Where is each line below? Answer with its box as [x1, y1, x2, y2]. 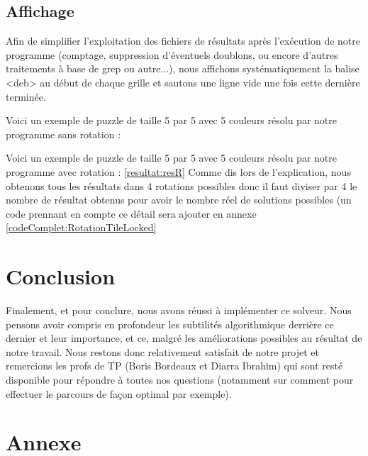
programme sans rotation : [6, 126, 121, 141]
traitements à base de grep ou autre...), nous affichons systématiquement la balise [6, 61, 359, 76]
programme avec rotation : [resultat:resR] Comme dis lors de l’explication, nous [6, 164, 351, 179]
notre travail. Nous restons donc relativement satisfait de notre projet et [6, 344, 319, 359]
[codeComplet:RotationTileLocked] [6, 220, 157, 235]
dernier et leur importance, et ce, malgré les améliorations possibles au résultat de [6, 330, 362, 345]
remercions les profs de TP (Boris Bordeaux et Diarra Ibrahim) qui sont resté [6, 358, 343, 373]
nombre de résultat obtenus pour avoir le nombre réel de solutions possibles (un [6, 192, 352, 207]
